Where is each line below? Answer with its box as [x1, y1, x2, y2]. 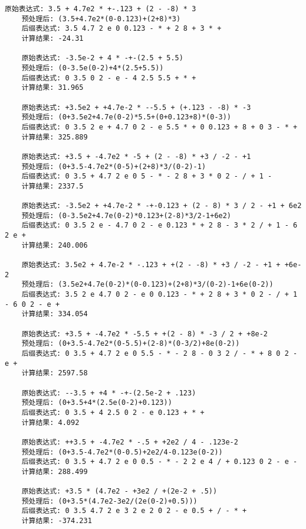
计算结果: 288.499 [21, 467, 88, 476]
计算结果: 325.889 [21, 132, 88, 141]
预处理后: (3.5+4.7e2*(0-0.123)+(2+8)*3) [21, 14, 181, 23]
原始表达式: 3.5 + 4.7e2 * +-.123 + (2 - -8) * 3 [5, 5, 196, 13]
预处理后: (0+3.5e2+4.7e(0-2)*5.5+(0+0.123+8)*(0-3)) [21, 113, 232, 122]
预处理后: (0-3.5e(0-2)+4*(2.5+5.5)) [21, 63, 164, 72]
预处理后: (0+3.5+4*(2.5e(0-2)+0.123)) [21, 398, 172, 407]
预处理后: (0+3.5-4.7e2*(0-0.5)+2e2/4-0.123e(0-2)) [21, 447, 223, 456]
